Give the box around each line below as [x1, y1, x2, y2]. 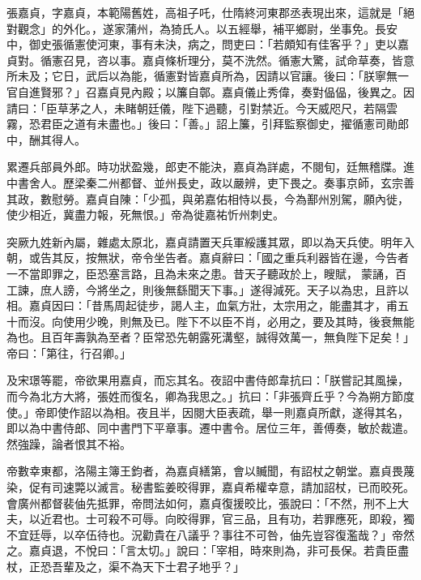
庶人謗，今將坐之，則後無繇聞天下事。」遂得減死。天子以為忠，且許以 [40, 281, 409, 298]
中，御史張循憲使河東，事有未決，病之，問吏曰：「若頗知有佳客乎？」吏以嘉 [6, 36, 409, 53]
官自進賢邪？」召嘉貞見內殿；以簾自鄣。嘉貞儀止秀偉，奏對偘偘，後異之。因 [6, 83, 415, 100]
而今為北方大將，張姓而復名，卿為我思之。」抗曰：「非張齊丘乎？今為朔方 [6, 388, 392, 405]
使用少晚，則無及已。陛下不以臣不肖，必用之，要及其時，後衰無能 [62, 312, 415, 329]
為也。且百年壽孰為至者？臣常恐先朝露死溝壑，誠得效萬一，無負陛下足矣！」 [6, 329, 415, 346]
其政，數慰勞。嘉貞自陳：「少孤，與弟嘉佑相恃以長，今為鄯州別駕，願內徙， [6, 190, 409, 207]
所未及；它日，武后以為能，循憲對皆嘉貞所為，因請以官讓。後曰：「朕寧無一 [6, 67, 409, 84]
